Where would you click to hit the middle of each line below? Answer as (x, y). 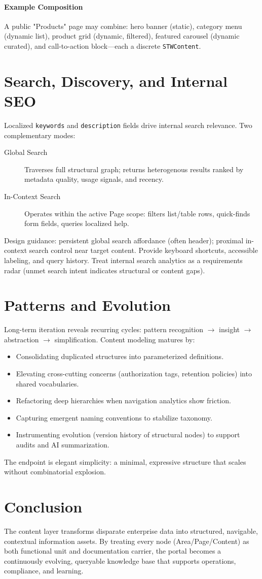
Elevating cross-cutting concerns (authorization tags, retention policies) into (134, 374)
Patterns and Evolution (87, 305)
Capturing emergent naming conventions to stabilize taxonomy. (114, 417)
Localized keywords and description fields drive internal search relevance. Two (128, 125)
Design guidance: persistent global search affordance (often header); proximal (124, 240)
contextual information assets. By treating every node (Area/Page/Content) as (127, 541)
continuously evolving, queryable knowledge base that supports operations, (120, 560)
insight (230, 329)
